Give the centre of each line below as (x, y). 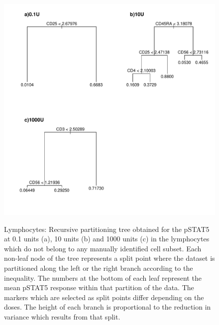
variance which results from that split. (62, 316)
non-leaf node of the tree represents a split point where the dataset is (109, 258)
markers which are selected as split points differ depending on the (104, 297)
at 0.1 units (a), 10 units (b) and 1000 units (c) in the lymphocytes (107, 239)
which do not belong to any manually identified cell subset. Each (103, 248)
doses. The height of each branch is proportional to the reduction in (108, 307)
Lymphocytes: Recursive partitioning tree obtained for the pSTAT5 (107, 229)
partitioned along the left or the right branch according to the (99, 268)
